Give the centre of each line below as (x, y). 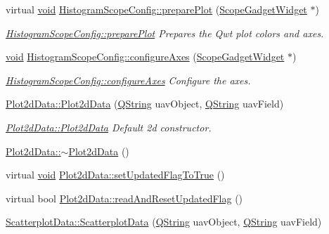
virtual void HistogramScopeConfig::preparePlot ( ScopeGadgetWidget (156, 9)
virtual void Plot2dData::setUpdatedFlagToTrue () (115, 175)
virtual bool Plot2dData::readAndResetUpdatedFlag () (124, 198)
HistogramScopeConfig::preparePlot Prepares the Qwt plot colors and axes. (165, 33)
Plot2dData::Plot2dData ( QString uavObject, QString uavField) (145, 104)
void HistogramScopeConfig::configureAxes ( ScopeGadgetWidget (145, 57)
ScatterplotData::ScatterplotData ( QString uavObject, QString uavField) (164, 222)
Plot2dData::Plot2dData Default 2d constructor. (109, 127)
